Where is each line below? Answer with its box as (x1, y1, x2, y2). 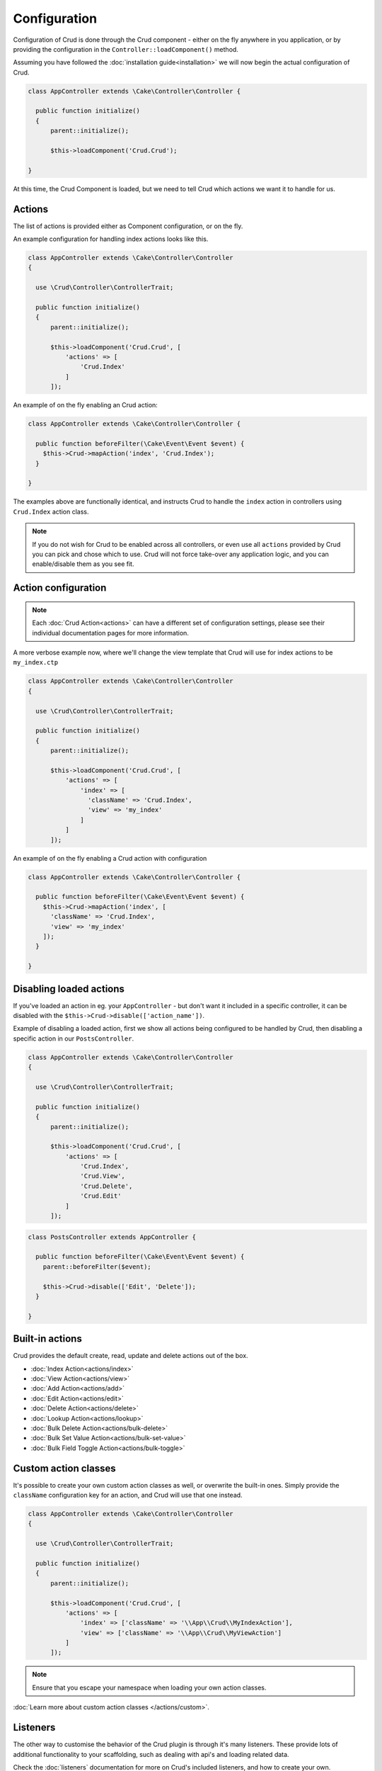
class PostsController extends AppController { (28, 1233, 196, 1241)
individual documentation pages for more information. (32, 628, 189, 637)
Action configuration (13, 582, 107, 594)
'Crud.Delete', (80, 1182, 133, 1190)
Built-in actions (13, 1333, 83, 1345)
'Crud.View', (80, 1172, 125, 1180)
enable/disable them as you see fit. (32, 560, 134, 568)
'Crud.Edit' (80, 1192, 122, 1200)
